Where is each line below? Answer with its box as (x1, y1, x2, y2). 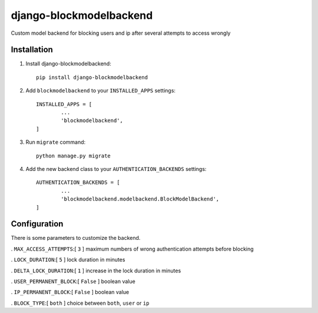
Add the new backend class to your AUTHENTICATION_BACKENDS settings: (25, 165, 207, 172)
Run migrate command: (25, 139, 86, 146)
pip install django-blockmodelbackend (36, 74, 148, 81)
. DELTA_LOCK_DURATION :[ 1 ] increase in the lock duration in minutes (11, 267, 181, 274)
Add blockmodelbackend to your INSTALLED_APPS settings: (25, 87, 176, 94)
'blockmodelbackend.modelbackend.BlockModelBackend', (61, 196, 220, 203)
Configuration (11, 219, 64, 229)
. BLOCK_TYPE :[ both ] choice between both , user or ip (11, 299, 150, 307)
